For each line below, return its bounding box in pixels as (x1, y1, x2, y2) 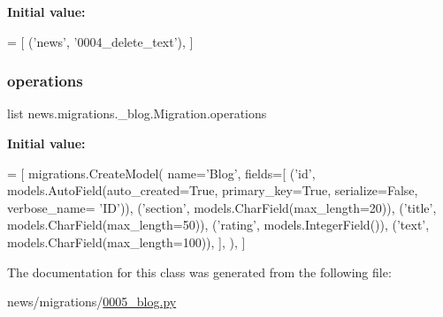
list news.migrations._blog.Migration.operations (7, 104, 267, 123)
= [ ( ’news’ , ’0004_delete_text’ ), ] (7, 32, 194, 50)
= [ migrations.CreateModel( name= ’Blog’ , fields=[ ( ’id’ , (7, 163, 316, 182)
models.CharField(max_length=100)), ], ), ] (7, 232, 246, 251)
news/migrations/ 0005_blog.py (7, 292, 177, 311)
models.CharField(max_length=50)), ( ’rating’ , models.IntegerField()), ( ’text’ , (7, 215, 430, 234)
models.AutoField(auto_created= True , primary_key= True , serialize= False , (7, 181, 418, 200)
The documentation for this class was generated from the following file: (7, 262, 392, 281)
